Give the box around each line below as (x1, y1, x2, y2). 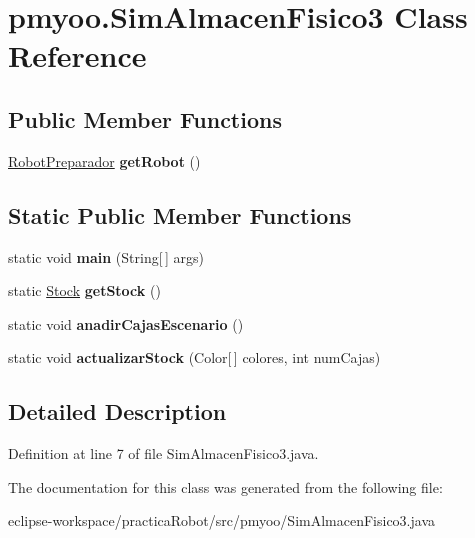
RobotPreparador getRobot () (8, 150, 201, 171)
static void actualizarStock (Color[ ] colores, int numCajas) (8, 347, 381, 368)
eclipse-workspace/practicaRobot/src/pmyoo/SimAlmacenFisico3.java (8, 510, 436, 531)
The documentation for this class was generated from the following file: (8, 476, 443, 497)
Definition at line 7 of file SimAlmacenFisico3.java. (8, 443, 319, 464)
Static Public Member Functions (8, 199, 352, 230)
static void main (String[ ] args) (8, 246, 204, 267)
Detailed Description (8, 396, 227, 427)
